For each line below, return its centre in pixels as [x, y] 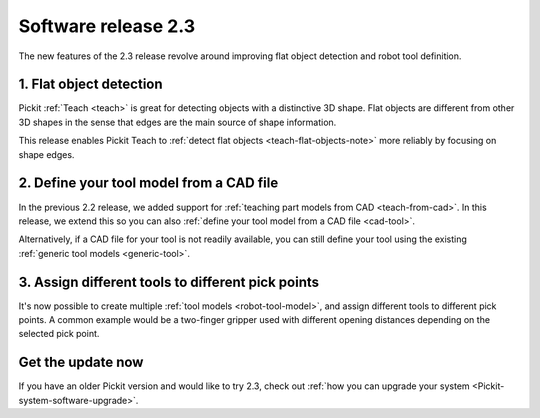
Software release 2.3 [106, 26]
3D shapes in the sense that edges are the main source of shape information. [177, 122]
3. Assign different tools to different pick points [169, 281]
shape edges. [46, 154]
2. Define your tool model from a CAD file [148, 183]
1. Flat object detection [91, 84]
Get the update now [81, 362]
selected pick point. [59, 334]
